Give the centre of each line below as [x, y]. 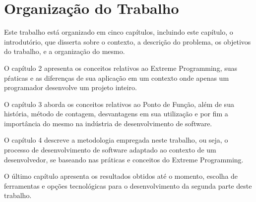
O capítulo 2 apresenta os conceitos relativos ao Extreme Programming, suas [121, 68]
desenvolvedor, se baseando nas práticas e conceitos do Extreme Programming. [124, 159]
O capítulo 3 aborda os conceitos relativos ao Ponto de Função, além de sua [119, 104]
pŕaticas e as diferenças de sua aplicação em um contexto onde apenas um [117, 77]
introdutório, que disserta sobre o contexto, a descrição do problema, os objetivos [128, 41]
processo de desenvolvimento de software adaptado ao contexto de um [110, 150]
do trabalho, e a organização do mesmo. [64, 51]
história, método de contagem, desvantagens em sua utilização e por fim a [116, 114]
